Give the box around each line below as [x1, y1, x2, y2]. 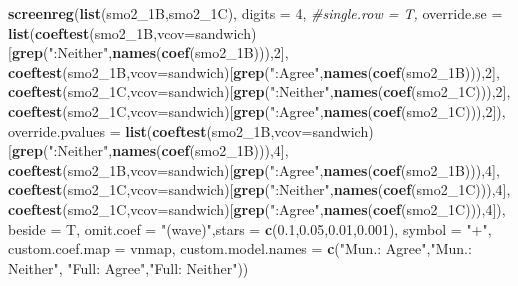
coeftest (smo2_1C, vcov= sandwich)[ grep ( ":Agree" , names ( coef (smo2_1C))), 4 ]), [8, 198, 506, 219]
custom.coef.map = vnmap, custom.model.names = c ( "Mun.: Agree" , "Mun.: [8, 238, 472, 259]
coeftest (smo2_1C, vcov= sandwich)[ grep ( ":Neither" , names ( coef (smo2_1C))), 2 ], [8, 81, 511, 102]
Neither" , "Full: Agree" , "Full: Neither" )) [8, 257, 249, 278]
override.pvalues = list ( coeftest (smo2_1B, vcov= [8, 120, 313, 141]
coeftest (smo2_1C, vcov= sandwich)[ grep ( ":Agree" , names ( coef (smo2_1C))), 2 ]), [8, 100, 506, 121]
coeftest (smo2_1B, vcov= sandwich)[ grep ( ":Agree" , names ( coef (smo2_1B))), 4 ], [8, 159, 500, 180]
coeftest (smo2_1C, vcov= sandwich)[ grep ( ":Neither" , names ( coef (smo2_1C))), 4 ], [8, 179, 511, 200]
